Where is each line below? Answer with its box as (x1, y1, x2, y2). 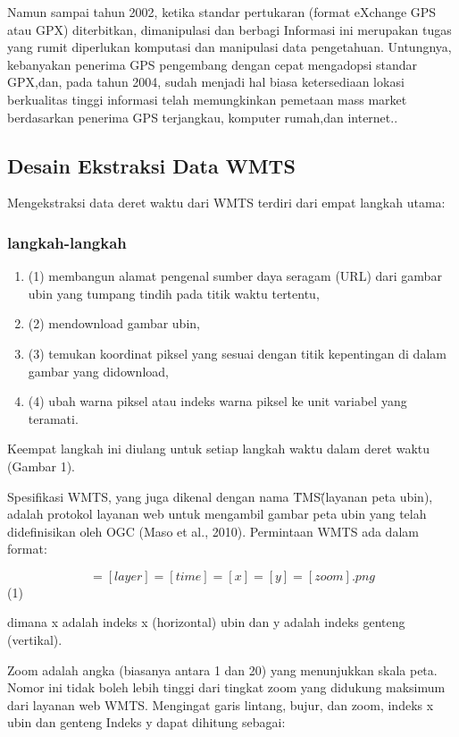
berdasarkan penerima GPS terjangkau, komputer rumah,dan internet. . (7, 107, 398, 126)
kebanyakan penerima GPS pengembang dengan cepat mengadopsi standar (7, 55, 418, 73)
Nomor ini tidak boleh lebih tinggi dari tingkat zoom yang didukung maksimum (7, 678, 446, 697)
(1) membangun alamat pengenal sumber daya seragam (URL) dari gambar (28, 267, 442, 285)
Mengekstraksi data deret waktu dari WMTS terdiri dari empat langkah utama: (7, 193, 446, 212)
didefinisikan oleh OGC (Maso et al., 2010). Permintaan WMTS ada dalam (7, 521, 419, 540)
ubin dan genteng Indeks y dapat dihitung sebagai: (7, 713, 286, 732)
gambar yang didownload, (28, 361, 169, 380)
